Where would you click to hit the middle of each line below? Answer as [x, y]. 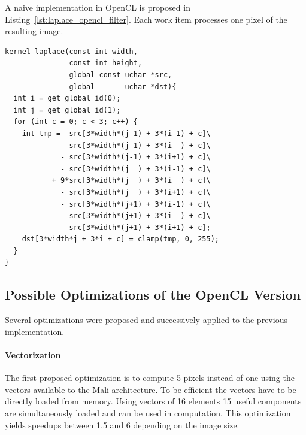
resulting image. [34, 31]
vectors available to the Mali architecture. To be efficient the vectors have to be [151, 389]
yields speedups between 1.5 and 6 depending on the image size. [122, 425]
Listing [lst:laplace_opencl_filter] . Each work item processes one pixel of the [146, 19]
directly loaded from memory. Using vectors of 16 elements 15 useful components [153, 401]
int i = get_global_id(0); [67, 99]
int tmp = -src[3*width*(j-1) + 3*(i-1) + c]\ [116, 133]
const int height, [106, 63]
